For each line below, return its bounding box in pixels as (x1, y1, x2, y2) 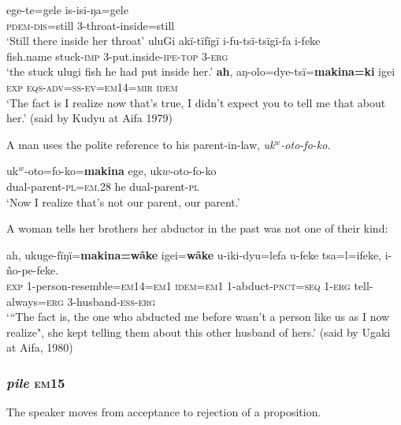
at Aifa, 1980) (6, 339, 73, 356)
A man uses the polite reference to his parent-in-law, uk (6, 136, 275, 152)
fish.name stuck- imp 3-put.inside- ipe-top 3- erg (6, 47, 228, 64)
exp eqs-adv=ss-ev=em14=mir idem (6, 78, 178, 95)
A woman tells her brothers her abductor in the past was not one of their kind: (6, 220, 388, 237)
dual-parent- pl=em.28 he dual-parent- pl (6, 177, 199, 194)
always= (6, 293, 47, 309)
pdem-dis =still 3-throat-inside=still (6, 17, 175, 33)
